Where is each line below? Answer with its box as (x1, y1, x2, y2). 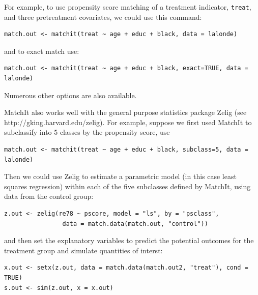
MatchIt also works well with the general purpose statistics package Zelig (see (4, 107, 247, 117)
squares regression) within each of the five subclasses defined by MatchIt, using (4, 181, 251, 191)
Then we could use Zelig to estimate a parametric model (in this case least (4, 171, 237, 182)
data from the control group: (4, 191, 94, 201)
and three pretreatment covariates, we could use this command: (4, 11, 202, 22)
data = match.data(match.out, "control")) (62, 220, 208, 227)
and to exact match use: (4, 45, 79, 56)
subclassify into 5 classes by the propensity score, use (4, 127, 170, 137)
